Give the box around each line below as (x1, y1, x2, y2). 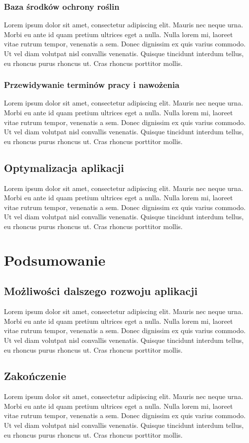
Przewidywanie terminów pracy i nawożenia (4, 79, 180, 91)
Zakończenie (4, 368, 66, 383)
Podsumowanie (4, 250, 106, 270)
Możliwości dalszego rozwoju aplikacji (4, 283, 198, 298)
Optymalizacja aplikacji (4, 160, 124, 175)
